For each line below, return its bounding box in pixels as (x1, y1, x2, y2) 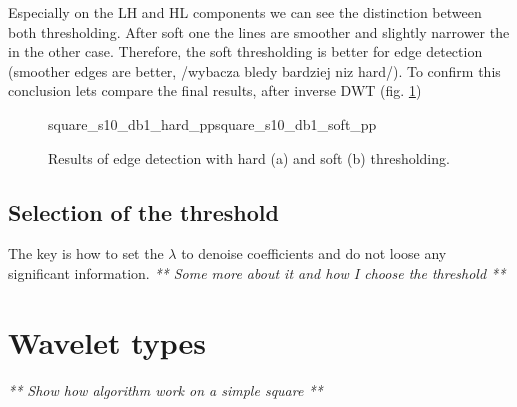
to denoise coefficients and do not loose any (181, 243, 447, 264)
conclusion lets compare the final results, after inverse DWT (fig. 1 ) (8, 80, 422, 101)
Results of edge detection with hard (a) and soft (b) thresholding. (48, 147, 450, 168)
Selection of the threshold (8, 196, 279, 227)
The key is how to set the (8, 243, 164, 264)
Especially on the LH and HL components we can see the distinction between (8, 2, 482, 22)
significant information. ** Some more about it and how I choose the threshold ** (8, 262, 506, 283)
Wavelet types (8, 321, 207, 362)
